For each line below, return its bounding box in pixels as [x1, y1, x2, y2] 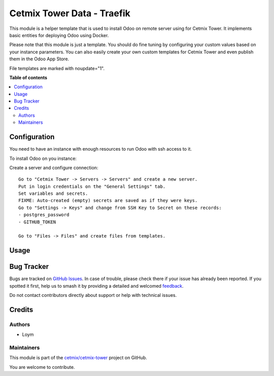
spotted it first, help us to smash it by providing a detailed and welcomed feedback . [9, 283, 184, 289]
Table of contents [9, 74, 48, 81]
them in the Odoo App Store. [9, 56, 70, 62]
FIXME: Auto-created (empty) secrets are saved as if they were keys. [18, 198, 198, 203]
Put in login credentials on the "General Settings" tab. [18, 183, 166, 189]
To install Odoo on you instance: [9, 155, 77, 161]
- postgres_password [18, 212, 70, 218]
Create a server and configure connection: [9, 164, 98, 170]
